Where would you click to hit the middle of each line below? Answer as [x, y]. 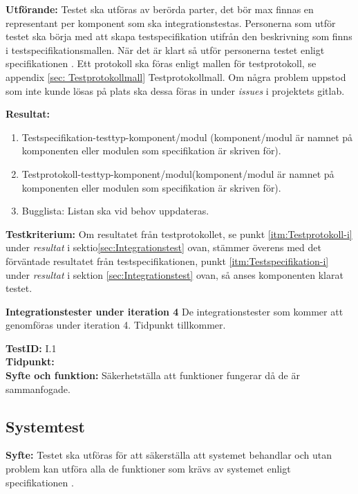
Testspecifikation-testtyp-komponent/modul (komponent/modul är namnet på [187, 137]
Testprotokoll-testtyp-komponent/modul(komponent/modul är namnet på [178, 173]
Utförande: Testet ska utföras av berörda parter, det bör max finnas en [160, 9]
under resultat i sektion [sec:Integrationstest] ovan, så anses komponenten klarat [175, 274]
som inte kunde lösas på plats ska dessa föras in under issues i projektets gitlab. [175, 90]
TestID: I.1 [31, 348]
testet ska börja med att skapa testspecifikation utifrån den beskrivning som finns [179, 36]
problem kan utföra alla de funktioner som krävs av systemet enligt [148, 469]
